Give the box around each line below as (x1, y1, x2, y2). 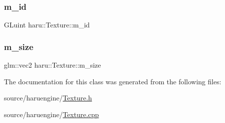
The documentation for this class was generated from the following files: (4, 76, 222, 86)
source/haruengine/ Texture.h (4, 93, 92, 103)
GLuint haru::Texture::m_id (4, 20, 90, 30)
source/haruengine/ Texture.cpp (4, 109, 99, 119)
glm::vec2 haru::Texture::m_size (4, 60, 101, 70)
